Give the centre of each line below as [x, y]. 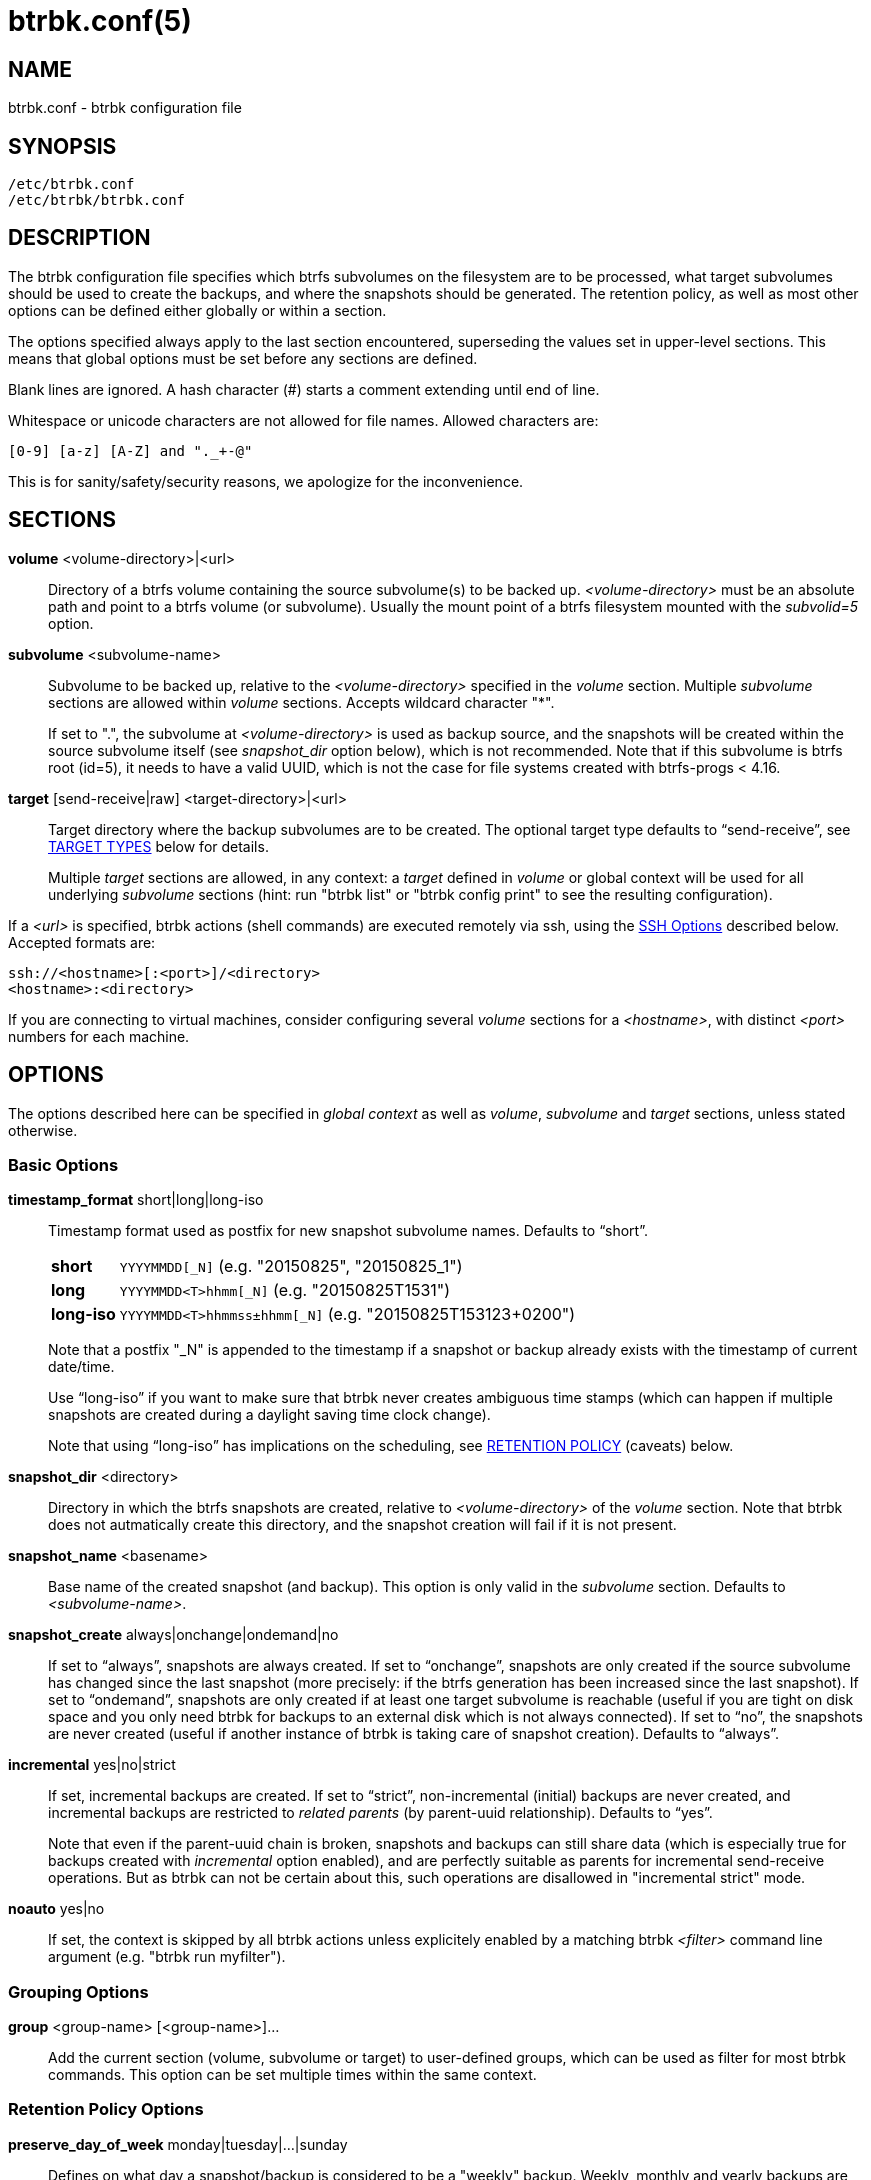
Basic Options [63, 1164]
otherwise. [43, 1130]
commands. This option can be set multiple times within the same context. [292, 2075]
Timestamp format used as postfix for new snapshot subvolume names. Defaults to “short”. [348, 1231]
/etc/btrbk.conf [71, 184]
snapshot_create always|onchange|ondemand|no [173, 1635]
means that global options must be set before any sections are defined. [243, 358]
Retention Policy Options [106, 2109]
